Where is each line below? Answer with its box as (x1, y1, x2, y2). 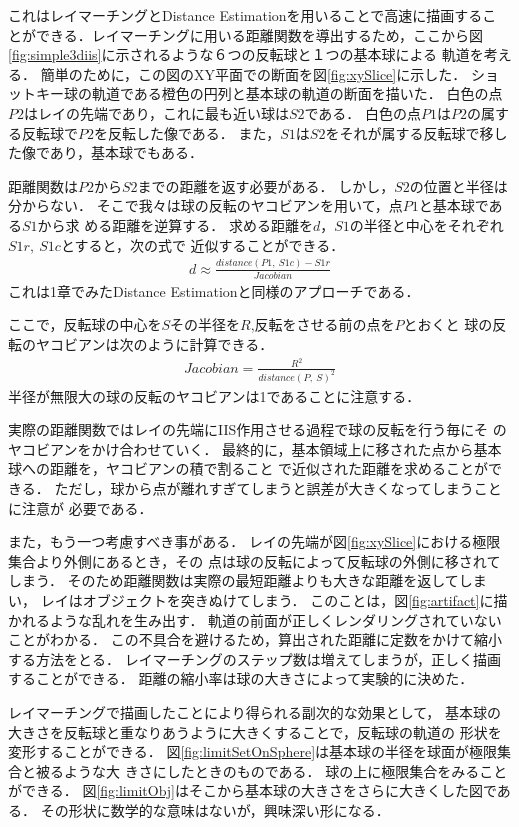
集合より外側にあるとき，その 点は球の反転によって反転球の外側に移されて (8, 550, 501, 571)
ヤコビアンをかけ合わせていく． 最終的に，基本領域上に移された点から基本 (8, 438, 502, 459)
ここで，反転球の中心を (8, 314, 162, 335)
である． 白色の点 (304, 102, 422, 123)
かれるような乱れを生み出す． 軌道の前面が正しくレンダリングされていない (8, 609, 502, 630)
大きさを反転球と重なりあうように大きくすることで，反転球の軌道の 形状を (8, 721, 502, 742)
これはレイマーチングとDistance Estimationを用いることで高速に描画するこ (8, 5, 497, 25)
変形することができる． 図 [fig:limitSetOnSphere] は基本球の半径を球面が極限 (8, 741, 498, 762)
